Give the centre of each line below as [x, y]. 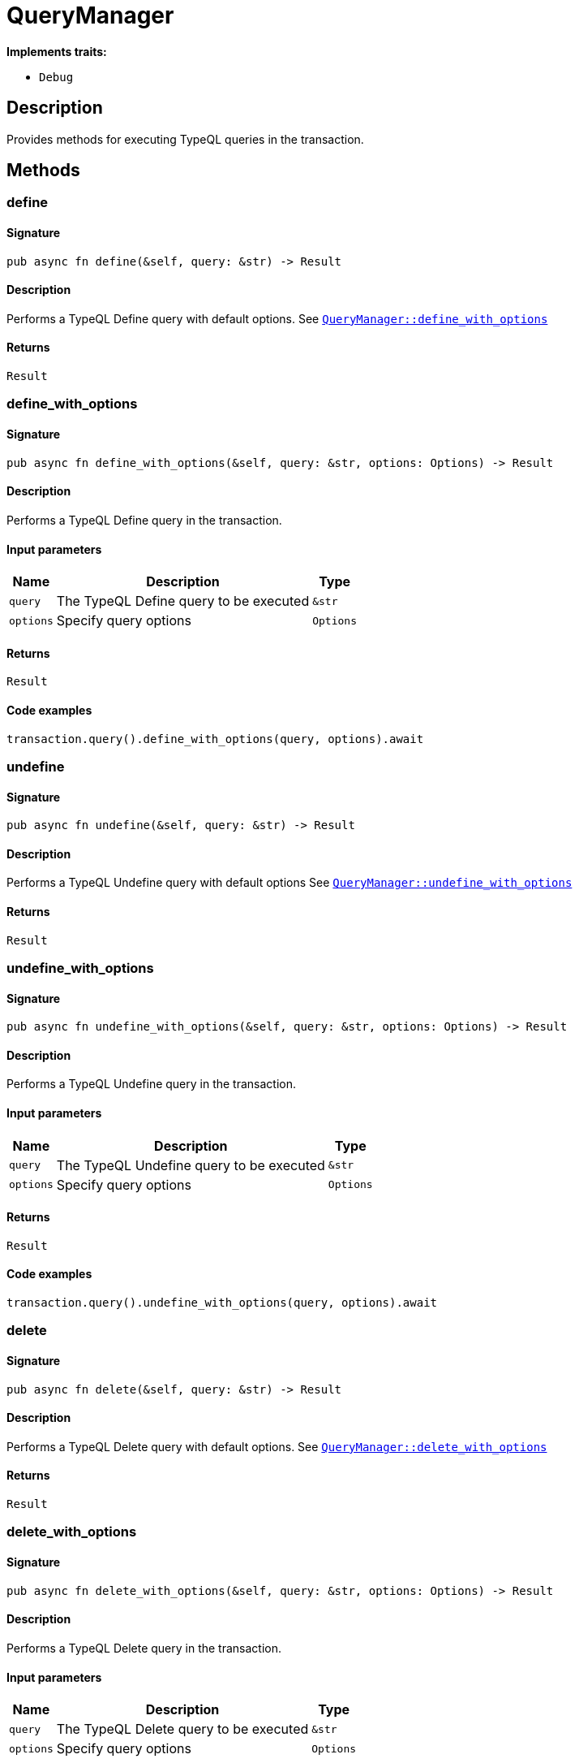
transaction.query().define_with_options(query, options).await [215, 739]
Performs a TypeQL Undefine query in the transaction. [152, 1084]
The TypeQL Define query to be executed [183, 601]
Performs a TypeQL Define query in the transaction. [144, 520]
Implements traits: [57, 51]
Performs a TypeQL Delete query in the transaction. [144, 1648]
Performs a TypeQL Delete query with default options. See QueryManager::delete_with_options [277, 1446]
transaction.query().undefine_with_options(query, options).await [222, 1303]
